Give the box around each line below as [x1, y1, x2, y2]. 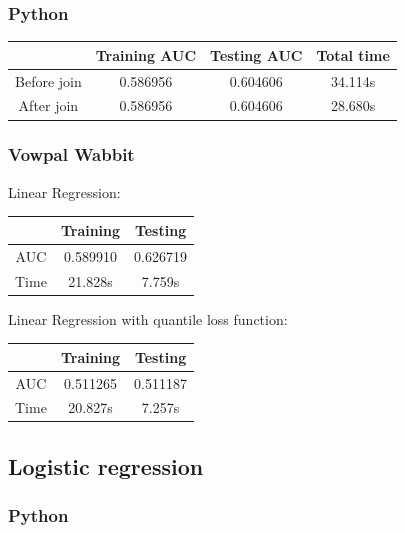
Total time [316, 44, 390, 65]
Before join [15, 70, 82, 91]
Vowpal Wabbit [8, 142, 135, 167]
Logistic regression [8, 450, 204, 481]
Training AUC [95, 44, 197, 65]
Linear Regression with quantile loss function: [8, 308, 288, 329]
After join [18, 95, 79, 116]
